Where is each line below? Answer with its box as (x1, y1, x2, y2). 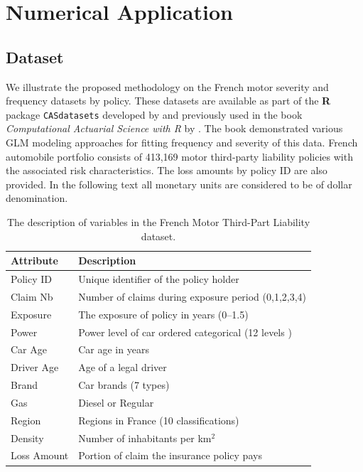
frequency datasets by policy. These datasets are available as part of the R (6, 93, 331, 108)
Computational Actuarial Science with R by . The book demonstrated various (6, 121, 343, 136)
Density (11, 430, 44, 445)
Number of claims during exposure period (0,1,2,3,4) (78, 289, 307, 304)
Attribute (11, 253, 58, 268)
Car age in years (78, 342, 149, 357)
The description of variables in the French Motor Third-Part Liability (6, 214, 310, 229)
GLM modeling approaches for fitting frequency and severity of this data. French (6, 135, 358, 150)
